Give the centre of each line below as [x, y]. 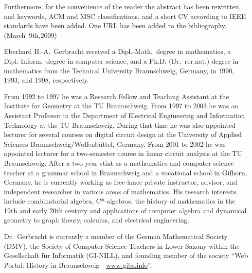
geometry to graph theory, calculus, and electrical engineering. [97, 220]
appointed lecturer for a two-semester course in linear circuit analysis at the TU [123, 153]
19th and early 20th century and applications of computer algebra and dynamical [125, 210]
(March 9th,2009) [30, 35]
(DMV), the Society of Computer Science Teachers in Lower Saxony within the [122, 246]
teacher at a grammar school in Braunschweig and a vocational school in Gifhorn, [126, 172]
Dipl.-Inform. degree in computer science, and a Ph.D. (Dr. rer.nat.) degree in [121, 60]
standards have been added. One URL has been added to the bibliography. [115, 26]
